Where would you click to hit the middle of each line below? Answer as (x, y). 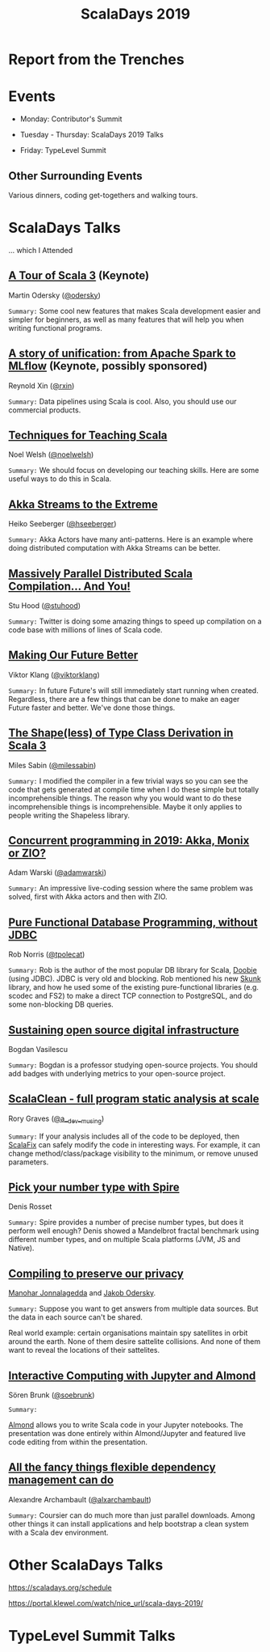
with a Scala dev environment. (58, 1532)
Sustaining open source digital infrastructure (124, 1030)
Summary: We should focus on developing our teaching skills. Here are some (134, 471)
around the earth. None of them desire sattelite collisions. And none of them (134, 1341)
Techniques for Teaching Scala (88, 435)
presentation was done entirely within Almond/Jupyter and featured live (127, 1434)
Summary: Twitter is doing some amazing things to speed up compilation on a (135, 621)
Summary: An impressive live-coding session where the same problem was (131, 888)
